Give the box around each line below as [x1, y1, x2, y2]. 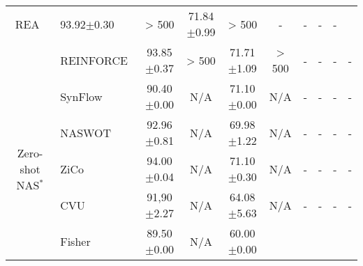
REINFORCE [60, 52, 128, 68]
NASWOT [60, 124, 112, 141]
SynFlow [60, 88, 103, 104]
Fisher [60, 233, 91, 249]
